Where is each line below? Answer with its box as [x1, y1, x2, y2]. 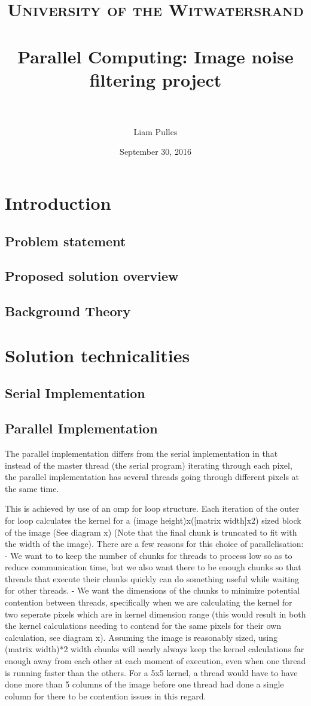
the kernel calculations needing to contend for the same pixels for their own [5, 619, 281, 632]
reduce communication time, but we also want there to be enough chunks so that [5, 561, 301, 573]
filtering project [89, 67, 222, 91]
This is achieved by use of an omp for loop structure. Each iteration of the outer [5, 502, 300, 515]
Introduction [5, 191, 111, 215]
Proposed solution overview [5, 267, 179, 285]
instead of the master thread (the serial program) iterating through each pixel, [5, 459, 292, 471]
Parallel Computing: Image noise [17, 44, 294, 68]
